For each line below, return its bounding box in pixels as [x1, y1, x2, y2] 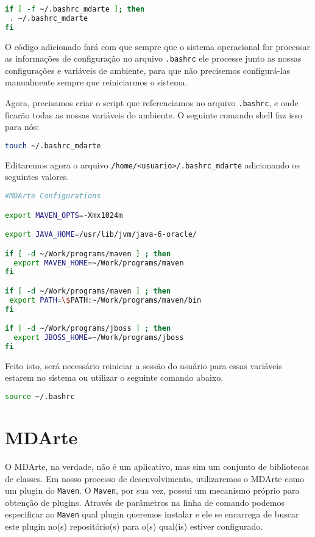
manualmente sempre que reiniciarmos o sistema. [5, 76, 188, 88]
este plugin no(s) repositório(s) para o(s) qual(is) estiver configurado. [5, 520, 263, 533]
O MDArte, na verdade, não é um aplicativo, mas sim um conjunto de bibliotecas [5, 460, 310, 472]
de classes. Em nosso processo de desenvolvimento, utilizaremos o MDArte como [5, 472, 305, 485]
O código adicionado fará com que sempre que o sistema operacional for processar [5, 40, 311, 52]
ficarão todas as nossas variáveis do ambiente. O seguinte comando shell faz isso [5, 108, 303, 121]
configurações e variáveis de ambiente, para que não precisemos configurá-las [5, 63, 290, 76]
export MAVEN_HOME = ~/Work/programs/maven [13, 258, 184, 267]
